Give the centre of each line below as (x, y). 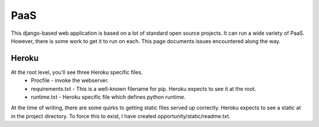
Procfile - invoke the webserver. (70, 80)
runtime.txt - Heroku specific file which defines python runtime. (108, 97)
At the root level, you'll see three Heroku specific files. (77, 72)
